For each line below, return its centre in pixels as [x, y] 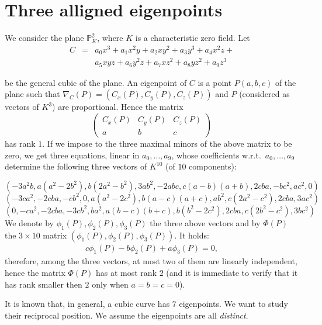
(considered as [264, 94]
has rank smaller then [44, 284]
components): [213, 166]
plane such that [32, 94]
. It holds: [192, 235]
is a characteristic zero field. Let [193, 38]
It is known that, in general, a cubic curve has [87, 304]
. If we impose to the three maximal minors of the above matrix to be [167, 144]
